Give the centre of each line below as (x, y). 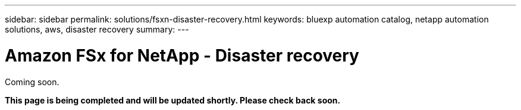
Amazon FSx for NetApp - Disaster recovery (182, 55)
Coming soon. (32, 82)
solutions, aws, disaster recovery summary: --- (97, 29)
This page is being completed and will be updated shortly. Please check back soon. (173, 100)
